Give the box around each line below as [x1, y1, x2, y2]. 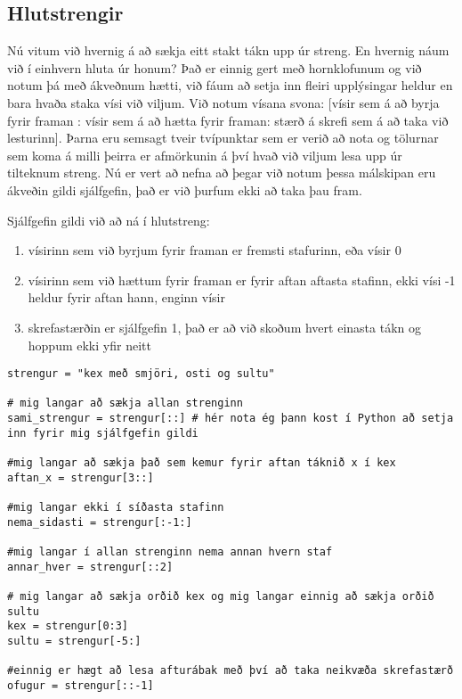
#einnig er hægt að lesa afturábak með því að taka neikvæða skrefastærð [7, 664, 454, 678]
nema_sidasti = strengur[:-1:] [7, 515, 192, 529]
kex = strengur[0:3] [7, 620, 129, 633]
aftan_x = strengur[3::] [7, 471, 154, 484]
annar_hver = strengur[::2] [7, 560, 174, 573]
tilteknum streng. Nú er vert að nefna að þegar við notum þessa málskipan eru [7, 163, 436, 182]
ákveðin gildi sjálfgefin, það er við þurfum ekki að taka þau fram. [7, 180, 362, 199]
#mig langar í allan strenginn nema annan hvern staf [7, 545, 333, 558]
